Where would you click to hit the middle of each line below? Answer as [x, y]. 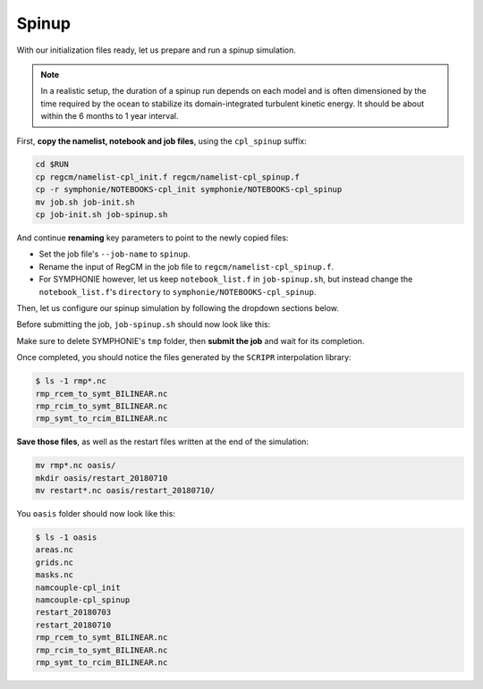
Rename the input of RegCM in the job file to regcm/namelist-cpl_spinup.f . [186, 266]
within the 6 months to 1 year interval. [110, 116]
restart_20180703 [73, 613]
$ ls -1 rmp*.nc [71, 381]
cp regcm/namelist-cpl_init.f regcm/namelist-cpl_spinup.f [167, 177]
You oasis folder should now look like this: [96, 514]
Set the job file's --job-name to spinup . [114, 254]
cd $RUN [52, 164]
